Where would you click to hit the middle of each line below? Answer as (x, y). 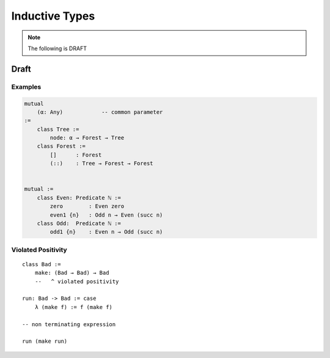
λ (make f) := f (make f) (74, 307)
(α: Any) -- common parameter (100, 112)
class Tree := (58, 129)
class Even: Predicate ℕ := (79, 198)
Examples (26, 87)
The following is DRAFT (57, 48)
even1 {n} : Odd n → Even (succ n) (106, 215)
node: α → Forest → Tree (87, 138)
